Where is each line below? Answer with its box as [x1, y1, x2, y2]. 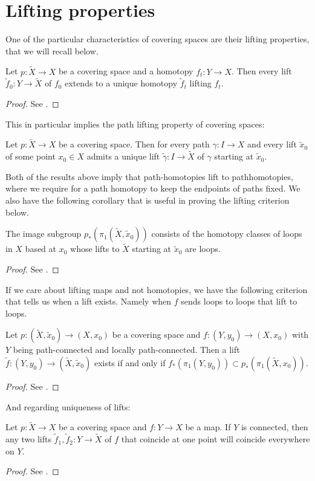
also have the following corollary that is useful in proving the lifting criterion [5, 193, 290, 206]
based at [25, 242, 57, 255]
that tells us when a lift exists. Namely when [5, 295, 172, 308]
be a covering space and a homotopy [58, 65, 193, 77]
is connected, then [241, 421, 308, 433]
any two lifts [5, 433, 51, 445]
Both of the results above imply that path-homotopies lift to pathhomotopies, [5, 170, 293, 182]
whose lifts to [70, 242, 120, 255]
